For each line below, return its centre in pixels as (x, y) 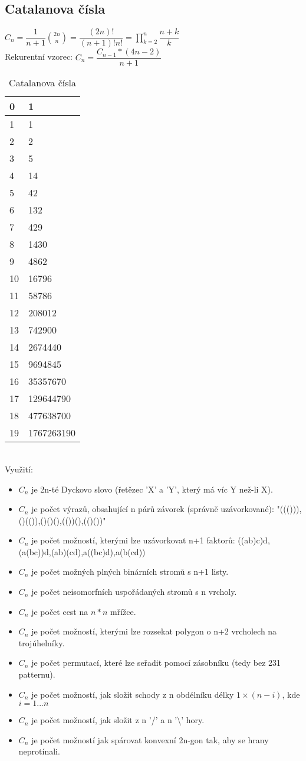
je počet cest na (60, 611)
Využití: (19, 469)
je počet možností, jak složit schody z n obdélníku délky (133, 694)
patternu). (37, 674)
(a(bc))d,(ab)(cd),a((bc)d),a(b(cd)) (82, 551)
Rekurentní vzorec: (39, 56)
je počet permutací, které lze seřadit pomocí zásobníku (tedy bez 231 (156, 663)
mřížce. (123, 611)
